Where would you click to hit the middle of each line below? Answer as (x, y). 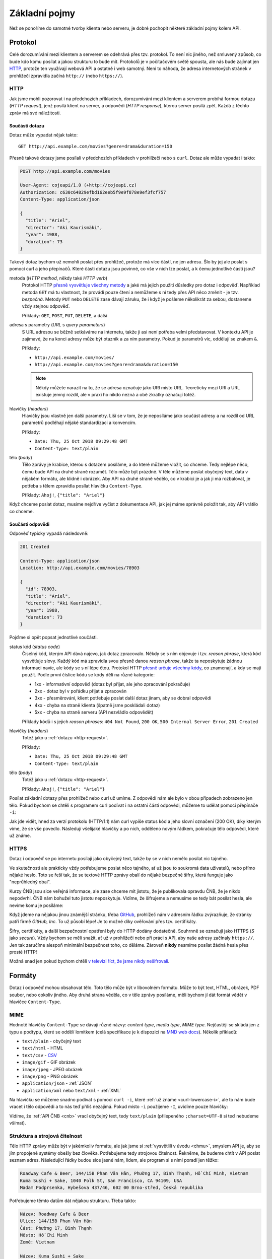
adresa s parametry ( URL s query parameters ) (57, 325)
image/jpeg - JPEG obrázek (52, 1069)
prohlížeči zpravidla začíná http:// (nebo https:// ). (66, 76)
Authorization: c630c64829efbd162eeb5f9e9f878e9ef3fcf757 (93, 192)
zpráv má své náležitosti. (35, 113)
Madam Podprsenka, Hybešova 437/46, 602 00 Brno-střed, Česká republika (112, 1187)
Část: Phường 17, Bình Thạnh (56, 1228)
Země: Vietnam (37, 1242)
